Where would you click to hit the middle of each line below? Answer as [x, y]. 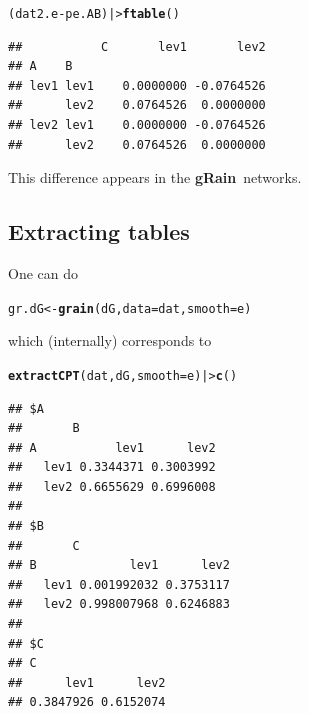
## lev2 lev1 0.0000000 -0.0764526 [137, 125]
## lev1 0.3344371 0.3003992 [112, 467]
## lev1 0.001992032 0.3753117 [119, 584]
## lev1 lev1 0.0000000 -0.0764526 [137, 85]
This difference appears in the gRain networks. [155, 177]
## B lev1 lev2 [119, 565]
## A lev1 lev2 [112, 447]
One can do [43, 273]
